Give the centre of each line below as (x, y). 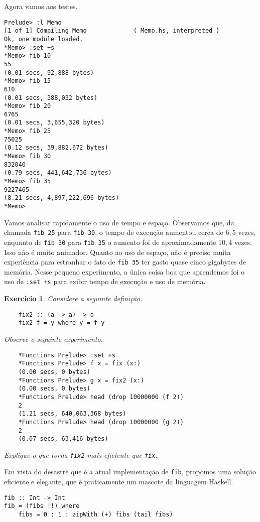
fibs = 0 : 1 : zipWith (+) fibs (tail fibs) (96, 515)
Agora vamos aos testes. (41, 6)
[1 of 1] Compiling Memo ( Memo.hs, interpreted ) (112, 31)
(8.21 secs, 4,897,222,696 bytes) (62, 198)
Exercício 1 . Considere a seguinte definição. (73, 298)
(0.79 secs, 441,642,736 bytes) (58, 173)
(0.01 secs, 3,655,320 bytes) (54, 123)
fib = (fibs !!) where (42, 506)
